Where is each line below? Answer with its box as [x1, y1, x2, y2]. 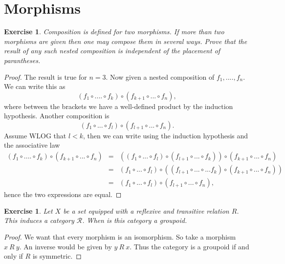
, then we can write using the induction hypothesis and [83, 130, 248, 140]
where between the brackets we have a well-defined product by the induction [4, 101, 233, 111]
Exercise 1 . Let [4, 205, 53, 216]
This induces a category [4, 215, 74, 225]
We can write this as [4, 81, 66, 91]
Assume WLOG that [4, 130, 66, 140]
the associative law [4, 140, 60, 150]
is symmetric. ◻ [32, 251, 82, 261]
